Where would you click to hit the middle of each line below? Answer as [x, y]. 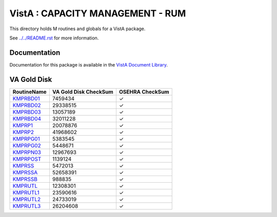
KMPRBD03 [27, 112]
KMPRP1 [23, 125]
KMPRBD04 [27, 119]
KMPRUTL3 [27, 206]
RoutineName [30, 92]
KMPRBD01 [26, 98]
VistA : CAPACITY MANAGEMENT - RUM [98, 13]
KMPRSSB [25, 179]
